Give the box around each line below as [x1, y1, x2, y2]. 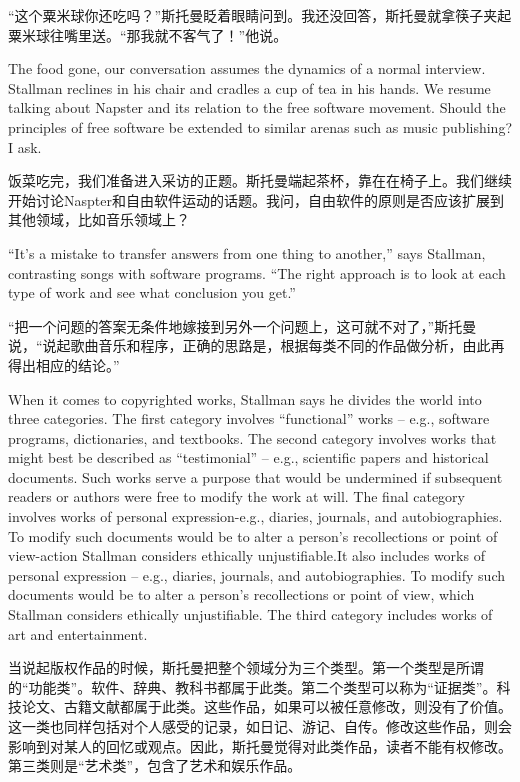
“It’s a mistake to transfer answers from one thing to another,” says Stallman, [8, 242, 486, 263]
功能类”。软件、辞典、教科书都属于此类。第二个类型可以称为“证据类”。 [28, 676, 497, 697]
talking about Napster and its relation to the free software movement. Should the [8, 97, 506, 118]
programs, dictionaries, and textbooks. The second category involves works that [8, 427, 497, 448]
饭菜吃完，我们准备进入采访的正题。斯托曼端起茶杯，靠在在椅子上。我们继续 [8, 170, 512, 191]
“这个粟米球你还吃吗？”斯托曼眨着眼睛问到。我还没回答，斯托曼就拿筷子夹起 [8, 5, 512, 25]
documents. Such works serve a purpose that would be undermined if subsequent [8, 466, 503, 487]
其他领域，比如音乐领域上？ [8, 209, 190, 230]
